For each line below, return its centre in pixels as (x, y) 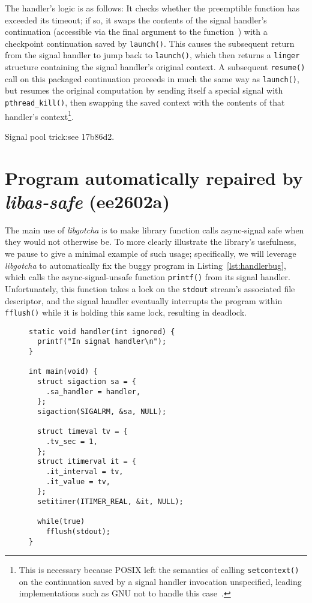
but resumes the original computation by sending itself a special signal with (144, 90)
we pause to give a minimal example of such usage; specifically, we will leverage (151, 253)
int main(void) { (63, 372)
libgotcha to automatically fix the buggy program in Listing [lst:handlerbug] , (145, 265)
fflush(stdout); (78, 531)
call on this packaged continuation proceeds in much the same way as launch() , (152, 78)
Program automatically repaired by (154, 177)
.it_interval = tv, (85, 471)
